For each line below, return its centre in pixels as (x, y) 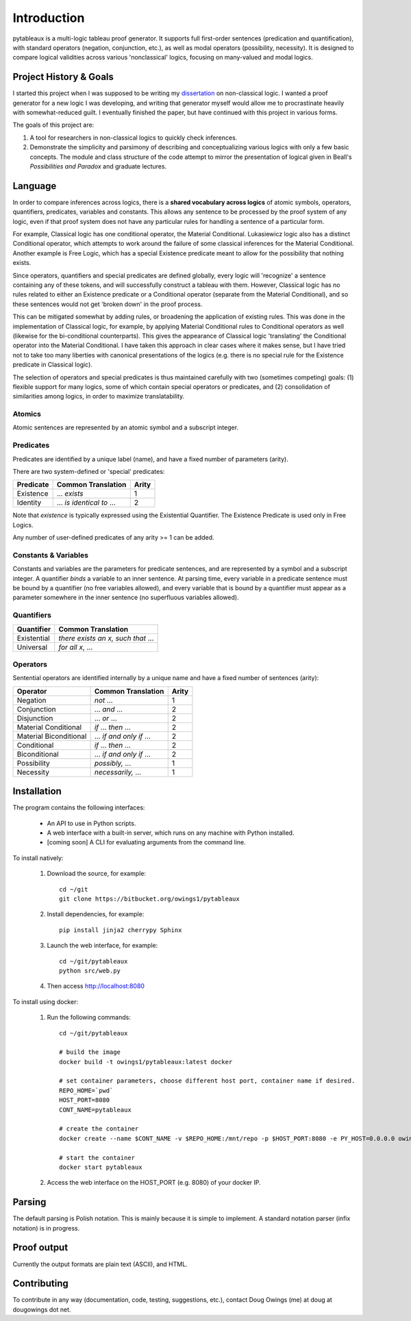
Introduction (49, 18)
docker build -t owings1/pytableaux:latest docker (146, 1062)
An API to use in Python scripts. (91, 823)
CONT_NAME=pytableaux (95, 1110)
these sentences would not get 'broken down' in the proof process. (108, 304)
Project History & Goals (63, 77)
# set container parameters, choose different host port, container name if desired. (207, 1081)
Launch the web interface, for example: (102, 946)
